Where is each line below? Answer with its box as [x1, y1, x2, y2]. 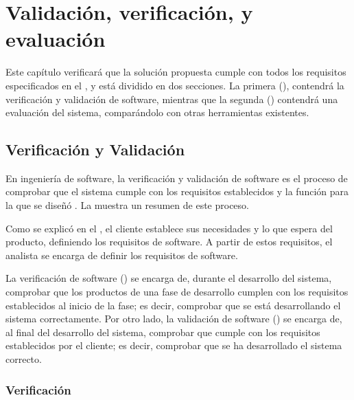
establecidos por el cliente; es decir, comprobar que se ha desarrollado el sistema [5, 338, 342, 353]
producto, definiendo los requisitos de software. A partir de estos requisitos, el [5, 234, 333, 249]
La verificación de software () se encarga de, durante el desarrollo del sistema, [5, 271, 332, 285]
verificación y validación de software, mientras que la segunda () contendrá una [5, 91, 338, 106]
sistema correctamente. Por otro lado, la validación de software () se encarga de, [5, 311, 342, 326]
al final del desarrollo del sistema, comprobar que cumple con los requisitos [5, 324, 320, 339]
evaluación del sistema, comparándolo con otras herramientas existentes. [5, 105, 309, 120]
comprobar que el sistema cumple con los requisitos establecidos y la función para [5, 184, 349, 199]
